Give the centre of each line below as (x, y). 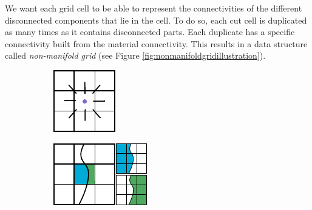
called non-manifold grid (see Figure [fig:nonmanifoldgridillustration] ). (135, 55)
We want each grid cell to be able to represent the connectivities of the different (154, 8)
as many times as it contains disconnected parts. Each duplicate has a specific (150, 32)
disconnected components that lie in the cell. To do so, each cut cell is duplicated (156, 20)
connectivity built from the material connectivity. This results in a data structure (156, 43)
